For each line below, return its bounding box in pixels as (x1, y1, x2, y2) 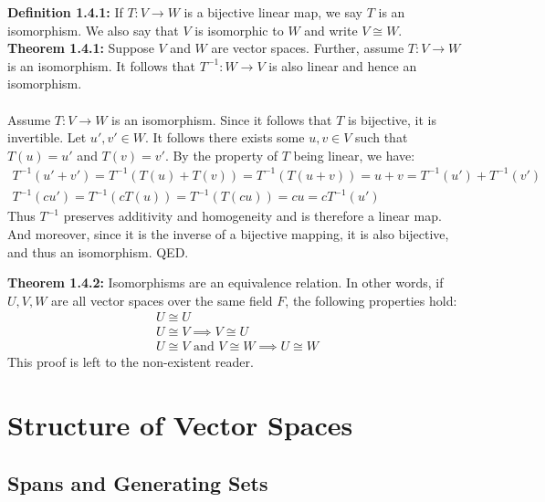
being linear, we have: (293, 145, 415, 164)
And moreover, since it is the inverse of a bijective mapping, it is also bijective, (7, 225, 449, 243)
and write (304, 20, 358, 39)
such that (355, 128, 408, 147)
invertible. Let (7, 128, 87, 147)
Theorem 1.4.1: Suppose (7, 38, 154, 58)
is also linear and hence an (268, 56, 417, 75)
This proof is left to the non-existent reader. (7, 352, 254, 371)
